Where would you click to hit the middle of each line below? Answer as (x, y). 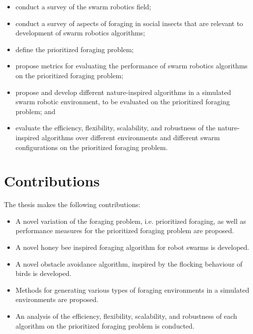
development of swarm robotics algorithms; (80, 33)
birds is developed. (43, 273)
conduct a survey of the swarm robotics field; (83, 6)
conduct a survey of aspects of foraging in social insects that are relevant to (129, 23)
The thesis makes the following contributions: (72, 204)
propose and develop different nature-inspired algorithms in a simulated (123, 92)
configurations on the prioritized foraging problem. (92, 147)
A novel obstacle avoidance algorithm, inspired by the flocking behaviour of (129, 263)
